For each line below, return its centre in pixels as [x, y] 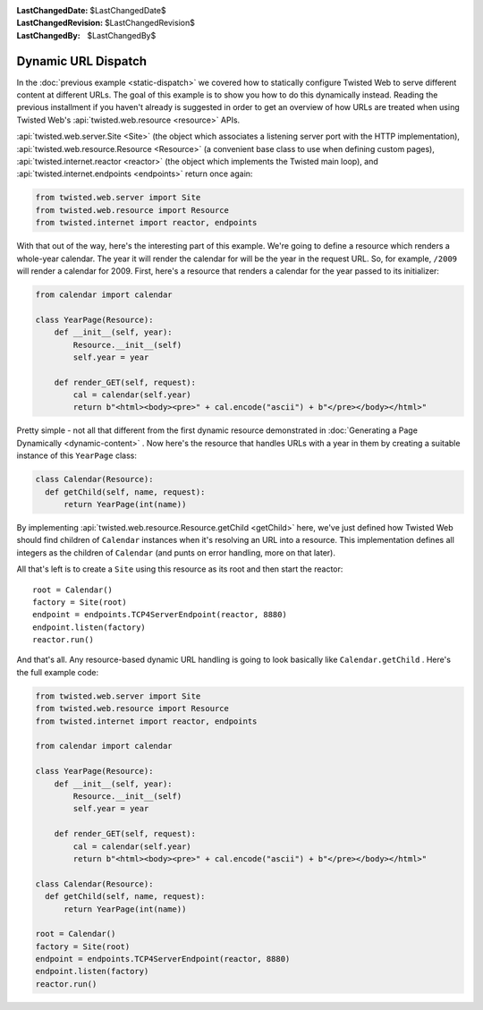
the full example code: [57, 672]
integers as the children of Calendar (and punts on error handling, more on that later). [176, 552]
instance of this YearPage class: [77, 455]
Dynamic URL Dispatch [82, 61]
